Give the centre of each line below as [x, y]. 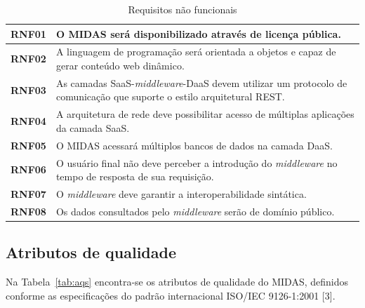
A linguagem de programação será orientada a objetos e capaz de [196, 52]
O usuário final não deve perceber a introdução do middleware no [197, 162]
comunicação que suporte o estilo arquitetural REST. [170, 96]
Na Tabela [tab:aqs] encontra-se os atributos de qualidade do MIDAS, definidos [177, 282]
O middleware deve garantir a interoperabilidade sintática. [181, 194]
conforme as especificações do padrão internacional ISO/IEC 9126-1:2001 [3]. [171, 295]
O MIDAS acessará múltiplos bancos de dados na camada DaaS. [194, 145]
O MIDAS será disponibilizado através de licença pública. [198, 33]
